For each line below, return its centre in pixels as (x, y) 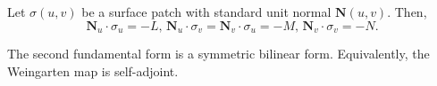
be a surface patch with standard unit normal (206, 12)
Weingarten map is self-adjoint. (93, 70)
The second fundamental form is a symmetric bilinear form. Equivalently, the (218, 54)
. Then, (407, 12)
